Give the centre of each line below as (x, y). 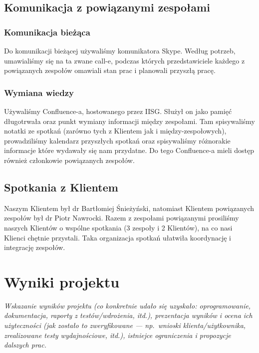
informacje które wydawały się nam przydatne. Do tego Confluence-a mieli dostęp (129, 150)
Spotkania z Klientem (61, 187)
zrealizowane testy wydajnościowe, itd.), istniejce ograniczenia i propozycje (118, 335)
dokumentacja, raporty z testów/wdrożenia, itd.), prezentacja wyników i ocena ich (128, 315)
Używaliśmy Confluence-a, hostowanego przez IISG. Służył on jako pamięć (118, 111)
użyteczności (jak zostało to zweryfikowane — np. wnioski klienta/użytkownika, (125, 325)
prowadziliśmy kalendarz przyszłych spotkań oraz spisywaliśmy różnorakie (117, 140)
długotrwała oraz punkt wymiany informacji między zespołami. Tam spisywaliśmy (129, 121)
